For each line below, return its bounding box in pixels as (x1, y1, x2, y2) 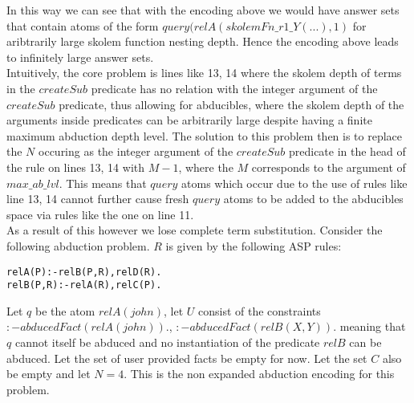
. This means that (59, 174, 147, 191)
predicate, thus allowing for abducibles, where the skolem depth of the (59, 96, 404, 112)
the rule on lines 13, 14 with (6, 158, 145, 175)
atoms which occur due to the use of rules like (181, 174, 408, 191)
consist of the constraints (198, 302, 321, 319)
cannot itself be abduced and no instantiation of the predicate (14, 334, 320, 350)
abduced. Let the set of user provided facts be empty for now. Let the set (6, 349, 367, 366)
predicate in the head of (288, 143, 406, 160)
